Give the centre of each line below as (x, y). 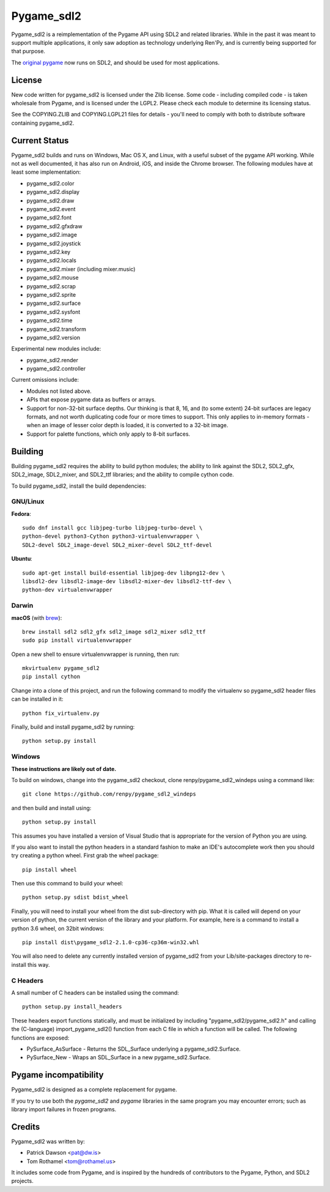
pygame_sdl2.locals (51, 261)
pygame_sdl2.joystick (54, 243)
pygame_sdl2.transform (57, 329)
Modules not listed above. (59, 391)
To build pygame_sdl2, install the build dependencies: (79, 486)
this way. (39, 964)
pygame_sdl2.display (53, 192)
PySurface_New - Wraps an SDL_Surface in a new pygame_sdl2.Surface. (119, 1057)
